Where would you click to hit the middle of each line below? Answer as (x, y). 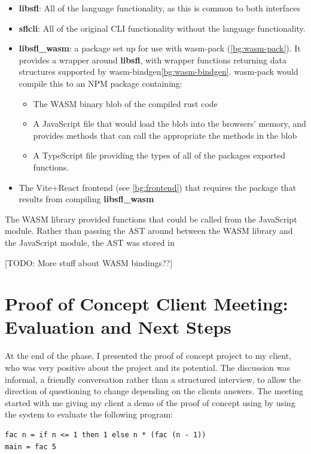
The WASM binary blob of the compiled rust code (125, 103)
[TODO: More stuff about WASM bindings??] (89, 262)
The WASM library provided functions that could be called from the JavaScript (151, 219)
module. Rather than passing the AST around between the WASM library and (149, 231)
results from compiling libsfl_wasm (86, 199)
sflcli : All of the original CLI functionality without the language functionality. (162, 28)
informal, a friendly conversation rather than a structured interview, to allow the (153, 379)
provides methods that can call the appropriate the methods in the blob (165, 135)
